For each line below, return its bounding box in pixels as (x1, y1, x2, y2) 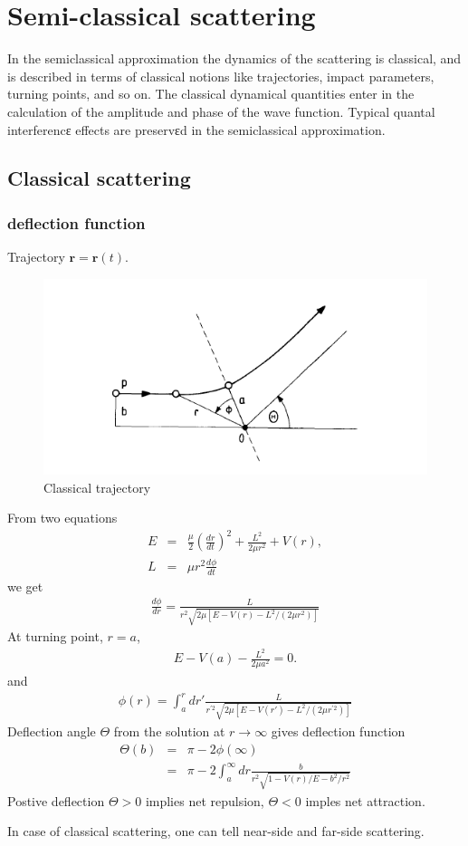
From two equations (7, 508, 118, 527)
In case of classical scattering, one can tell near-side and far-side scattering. (7, 822, 425, 841)
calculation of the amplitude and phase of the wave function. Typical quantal (7, 101, 435, 120)
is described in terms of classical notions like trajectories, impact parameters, (7, 66, 435, 85)
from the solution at (113, 722, 225, 741)
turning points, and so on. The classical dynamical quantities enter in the (7, 84, 415, 103)
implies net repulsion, (145, 791, 264, 810)
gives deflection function (271, 722, 406, 741)
